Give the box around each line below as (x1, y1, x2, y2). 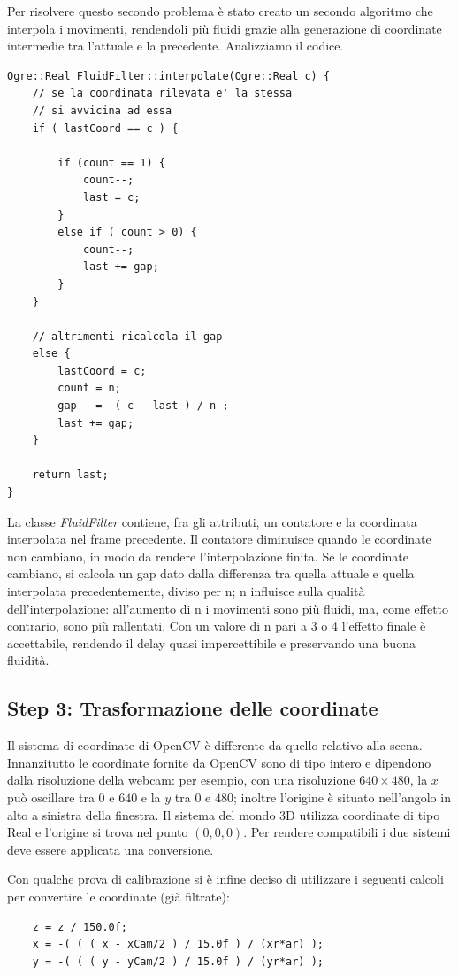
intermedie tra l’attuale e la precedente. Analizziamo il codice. (7, 36, 344, 55)
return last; (32, 468, 109, 482)
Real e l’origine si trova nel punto (7, 823, 188, 841)
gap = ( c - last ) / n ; (57, 399, 229, 413)
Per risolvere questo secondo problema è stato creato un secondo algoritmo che (7, 2, 433, 19)
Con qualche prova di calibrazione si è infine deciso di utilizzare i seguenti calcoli (7, 870, 444, 888)
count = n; (57, 382, 121, 395)
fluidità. (7, 651, 50, 669)
